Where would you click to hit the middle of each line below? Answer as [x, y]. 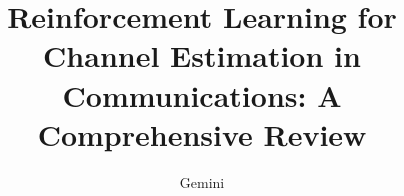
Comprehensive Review [202, 133]
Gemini [202, 181]
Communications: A [202, 94]
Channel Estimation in [202, 55]
